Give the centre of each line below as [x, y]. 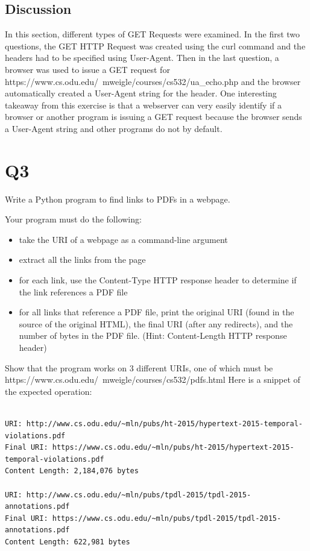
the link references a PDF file [73, 291]
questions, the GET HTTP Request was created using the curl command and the [155, 46]
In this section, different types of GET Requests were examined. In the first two [153, 34]
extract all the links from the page [82, 260]
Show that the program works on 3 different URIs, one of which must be [139, 367]
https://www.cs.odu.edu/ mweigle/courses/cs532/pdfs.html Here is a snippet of [153, 379]
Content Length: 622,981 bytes [68, 542]
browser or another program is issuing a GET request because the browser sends [153, 117]
